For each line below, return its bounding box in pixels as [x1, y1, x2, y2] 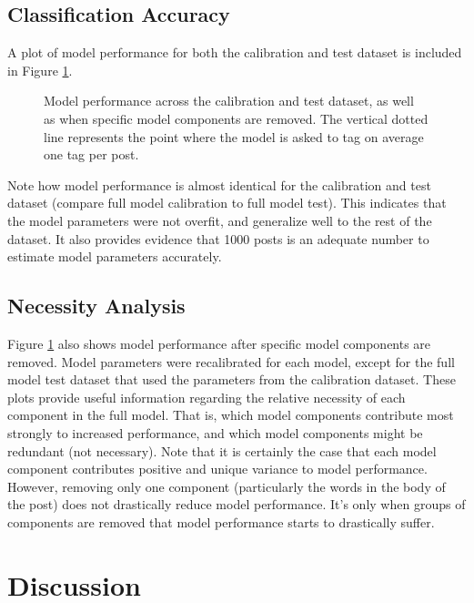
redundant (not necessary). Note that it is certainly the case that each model [7, 441, 437, 460]
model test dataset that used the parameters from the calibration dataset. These [7, 370, 456, 389]
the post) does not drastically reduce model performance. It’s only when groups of [7, 495, 466, 514]
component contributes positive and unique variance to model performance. [7, 459, 428, 478]
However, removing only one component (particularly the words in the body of [7, 476, 446, 496]
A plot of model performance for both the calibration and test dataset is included [7, 43, 462, 62]
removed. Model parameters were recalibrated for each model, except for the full [7, 352, 455, 371]
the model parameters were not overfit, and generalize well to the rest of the [7, 210, 432, 230]
